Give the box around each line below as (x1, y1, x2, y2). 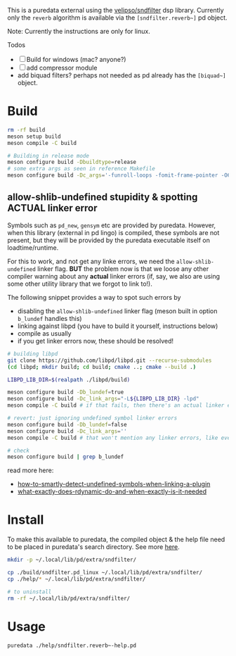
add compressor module (26, 63, 98, 72)
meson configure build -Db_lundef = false (7, 421, 128, 428)
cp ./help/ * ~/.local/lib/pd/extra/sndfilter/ (7, 575, 146, 583)
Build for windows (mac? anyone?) (26, 56, 126, 63)
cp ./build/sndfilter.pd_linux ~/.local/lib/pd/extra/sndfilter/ (7, 569, 202, 576)
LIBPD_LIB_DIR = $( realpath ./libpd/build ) (7, 376, 131, 383)
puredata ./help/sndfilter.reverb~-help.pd (7, 642, 137, 649)
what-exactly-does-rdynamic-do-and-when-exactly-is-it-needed (17, 487, 207, 496)
